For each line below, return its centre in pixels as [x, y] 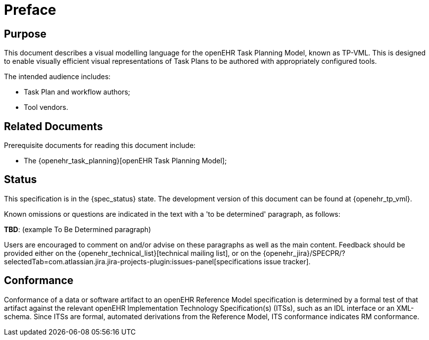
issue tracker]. [287, 261]
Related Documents [53, 126]
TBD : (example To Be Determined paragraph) [78, 229]
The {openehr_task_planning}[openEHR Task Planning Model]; [125, 161]
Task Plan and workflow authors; [77, 92]
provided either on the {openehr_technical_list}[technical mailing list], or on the [133, 253]
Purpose [25, 34]
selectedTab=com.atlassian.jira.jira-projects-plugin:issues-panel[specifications [133, 261]
